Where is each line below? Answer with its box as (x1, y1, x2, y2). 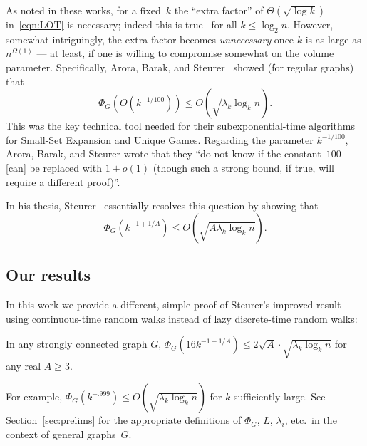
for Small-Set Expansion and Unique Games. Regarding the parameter (6, 132, 314, 147)
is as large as (305, 31, 361, 46)
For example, (6, 389, 63, 404)
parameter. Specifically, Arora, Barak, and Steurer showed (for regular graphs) (6, 59, 354, 74)
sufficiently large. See (233, 389, 326, 404)
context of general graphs (6, 427, 116, 442)
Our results (6, 264, 91, 286)
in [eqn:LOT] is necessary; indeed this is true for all (6, 17, 237, 31)
